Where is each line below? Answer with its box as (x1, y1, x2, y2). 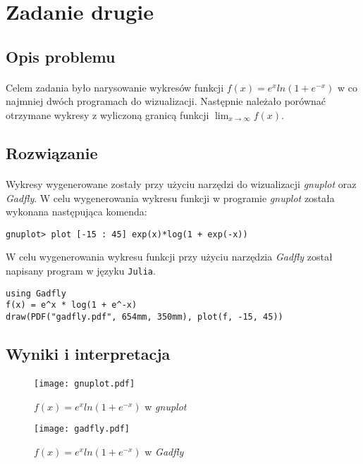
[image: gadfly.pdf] (34, 424, 130, 434)
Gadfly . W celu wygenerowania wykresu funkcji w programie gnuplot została (6, 190, 335, 205)
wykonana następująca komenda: (6, 204, 147, 219)
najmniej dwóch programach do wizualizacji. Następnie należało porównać (6, 94, 326, 108)
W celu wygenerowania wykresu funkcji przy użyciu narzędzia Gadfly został (6, 249, 333, 264)
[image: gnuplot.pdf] (34, 378, 135, 389)
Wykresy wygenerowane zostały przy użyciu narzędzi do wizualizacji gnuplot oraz (6, 176, 357, 191)
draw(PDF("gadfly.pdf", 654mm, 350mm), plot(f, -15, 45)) (6, 311, 283, 322)
